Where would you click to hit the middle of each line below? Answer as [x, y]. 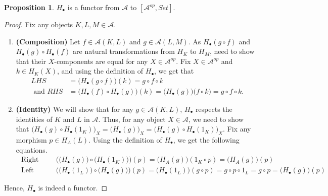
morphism [31, 140]
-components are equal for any [101, 61]
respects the [214, 109]
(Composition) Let [48, 41]
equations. [32, 149]
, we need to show [216, 119]
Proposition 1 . [29, 7]
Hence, [14, 188]
